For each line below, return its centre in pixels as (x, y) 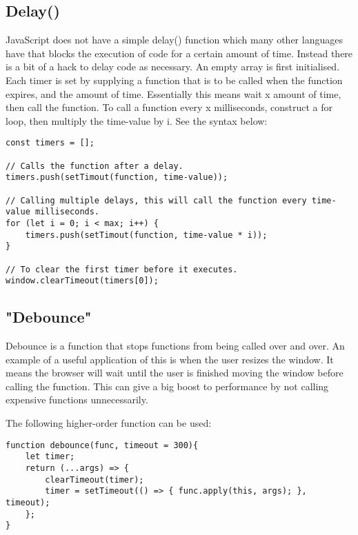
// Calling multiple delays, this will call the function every (156, 200)
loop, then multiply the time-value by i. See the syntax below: (137, 120)
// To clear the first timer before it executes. (122, 269)
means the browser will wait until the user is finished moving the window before (175, 373)
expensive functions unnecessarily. (77, 400)
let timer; (50, 457)
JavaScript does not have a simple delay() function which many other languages (174, 40)
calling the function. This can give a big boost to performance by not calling (167, 386)
